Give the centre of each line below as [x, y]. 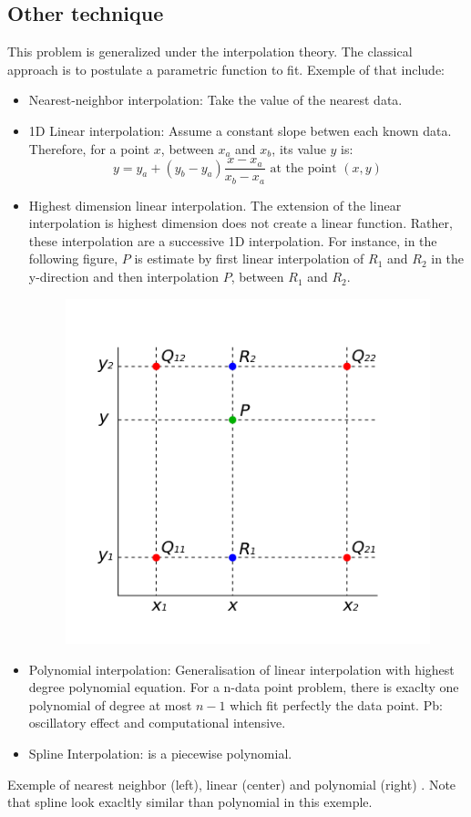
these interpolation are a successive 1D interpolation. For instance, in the [233, 240]
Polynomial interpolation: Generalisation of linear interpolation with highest [241, 669]
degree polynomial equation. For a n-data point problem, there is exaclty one [244, 687]
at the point [303, 168]
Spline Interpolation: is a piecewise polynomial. [160, 753]
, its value [299, 148]
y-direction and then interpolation [123, 277]
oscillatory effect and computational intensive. [157, 723]
